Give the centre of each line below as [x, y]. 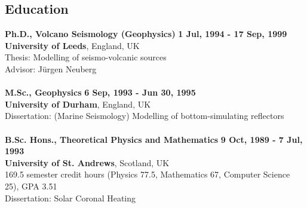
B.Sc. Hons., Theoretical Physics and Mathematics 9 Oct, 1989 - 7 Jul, [154, 139]
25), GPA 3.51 [31, 186]
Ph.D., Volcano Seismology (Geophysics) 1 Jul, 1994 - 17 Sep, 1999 [146, 34]
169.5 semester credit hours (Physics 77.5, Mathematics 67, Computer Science [148, 174]
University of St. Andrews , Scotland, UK [87, 162]
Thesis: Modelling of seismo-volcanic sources [86, 57]
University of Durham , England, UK [78, 104]
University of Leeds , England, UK [72, 45]
